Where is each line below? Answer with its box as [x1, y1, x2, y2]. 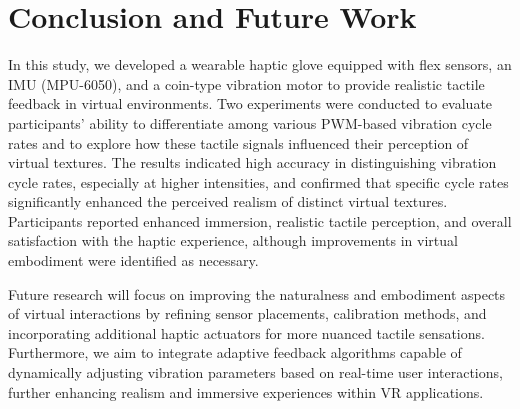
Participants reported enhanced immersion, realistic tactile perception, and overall [8, 210, 512, 231]
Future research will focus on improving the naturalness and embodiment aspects [8, 283, 506, 304]
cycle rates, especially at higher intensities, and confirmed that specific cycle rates [8, 171, 509, 192]
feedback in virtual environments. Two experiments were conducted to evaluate [8, 93, 493, 114]
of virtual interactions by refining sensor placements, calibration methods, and [8, 303, 487, 324]
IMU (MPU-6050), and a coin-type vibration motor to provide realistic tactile [8, 73, 485, 94]
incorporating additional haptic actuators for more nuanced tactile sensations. [8, 322, 485, 343]
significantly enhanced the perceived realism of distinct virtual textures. [8, 191, 448, 212]
